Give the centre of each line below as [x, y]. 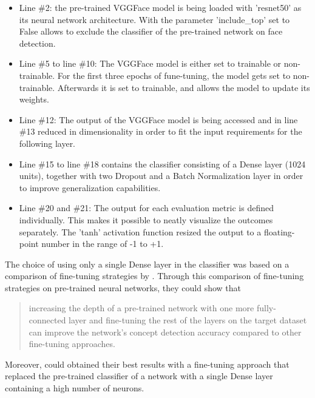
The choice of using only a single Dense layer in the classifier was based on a [147, 264]
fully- [266, 308]
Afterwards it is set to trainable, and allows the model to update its [184, 87]
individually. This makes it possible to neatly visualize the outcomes [146, 219]
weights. [34, 99]
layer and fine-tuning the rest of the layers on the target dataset [188, 320]
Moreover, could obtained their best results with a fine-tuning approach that [147, 364]
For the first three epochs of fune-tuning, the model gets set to [174, 75]
